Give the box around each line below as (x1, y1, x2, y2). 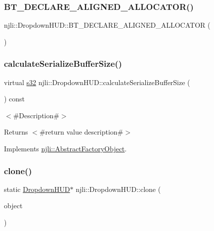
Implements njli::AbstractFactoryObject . (4, 143, 127, 153)
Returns (4, 127, 28, 137)
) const (4, 93, 25, 104)
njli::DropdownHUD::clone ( (76, 184, 161, 194)
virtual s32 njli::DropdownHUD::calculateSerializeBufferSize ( (4, 77, 190, 87)
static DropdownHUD (4, 184, 70, 194)
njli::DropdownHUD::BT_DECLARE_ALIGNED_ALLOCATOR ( (4, 20, 211, 30)
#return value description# (39, 127, 124, 137)
